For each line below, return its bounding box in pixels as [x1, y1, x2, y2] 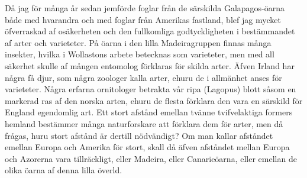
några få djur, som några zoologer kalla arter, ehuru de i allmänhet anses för [5, 71, 282, 83]
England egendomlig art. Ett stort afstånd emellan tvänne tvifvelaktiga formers [5, 106, 293, 118]
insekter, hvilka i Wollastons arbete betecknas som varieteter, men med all [5, 48, 274, 60]
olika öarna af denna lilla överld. [5, 164, 122, 176]
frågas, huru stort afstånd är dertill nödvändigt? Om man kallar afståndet [5, 129, 273, 141]
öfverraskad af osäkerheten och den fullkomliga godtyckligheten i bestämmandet [5, 25, 295, 37]
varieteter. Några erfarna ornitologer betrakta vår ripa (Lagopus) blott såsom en [5, 83, 296, 95]
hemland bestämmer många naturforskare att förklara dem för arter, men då [5, 117, 283, 130]
